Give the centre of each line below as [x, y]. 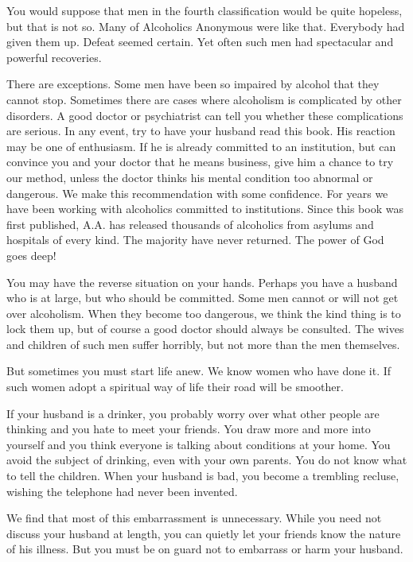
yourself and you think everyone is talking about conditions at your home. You [199, 444]
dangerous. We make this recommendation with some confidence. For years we [197, 193]
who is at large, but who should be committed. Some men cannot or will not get [203, 298]
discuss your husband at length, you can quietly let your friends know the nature [204, 533]
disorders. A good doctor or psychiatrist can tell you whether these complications [205, 115]
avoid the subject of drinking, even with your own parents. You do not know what [207, 460]
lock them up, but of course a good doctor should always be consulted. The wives [205, 329]
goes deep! [31, 255]
